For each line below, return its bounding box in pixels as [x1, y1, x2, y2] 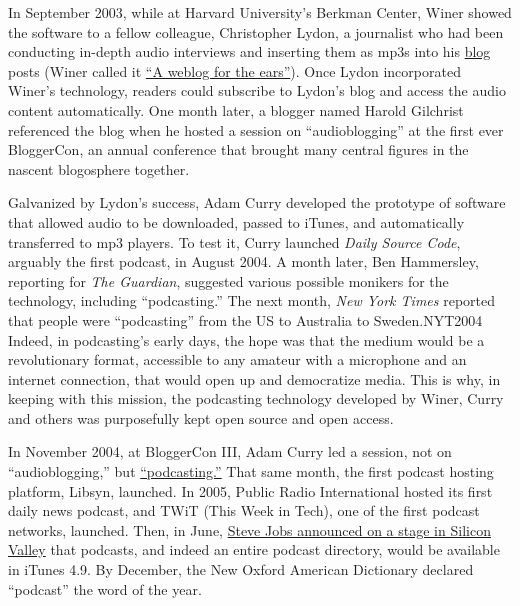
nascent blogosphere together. [8, 158, 190, 179]
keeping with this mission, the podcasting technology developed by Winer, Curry [8, 388, 504, 409]
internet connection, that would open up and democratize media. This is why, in [8, 368, 501, 389]
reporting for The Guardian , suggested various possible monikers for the [8, 270, 449, 291]
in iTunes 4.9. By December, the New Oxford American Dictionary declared [8, 559, 474, 580]
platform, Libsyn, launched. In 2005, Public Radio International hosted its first [8, 480, 493, 501]
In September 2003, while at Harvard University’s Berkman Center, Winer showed [8, 2, 512, 22]
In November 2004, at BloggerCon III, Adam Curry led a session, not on [8, 441, 452, 462]
